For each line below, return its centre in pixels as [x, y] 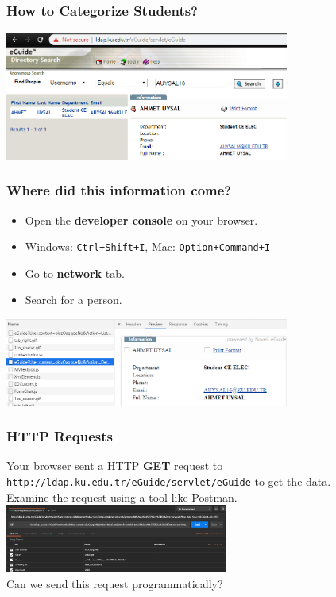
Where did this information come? [119, 190]
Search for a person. [73, 300]
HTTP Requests [60, 436]
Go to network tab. [75, 273]
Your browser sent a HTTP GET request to [115, 466]
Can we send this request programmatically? [115, 583]
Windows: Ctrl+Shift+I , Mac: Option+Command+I [148, 247]
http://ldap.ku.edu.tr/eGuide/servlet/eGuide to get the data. [169, 481]
